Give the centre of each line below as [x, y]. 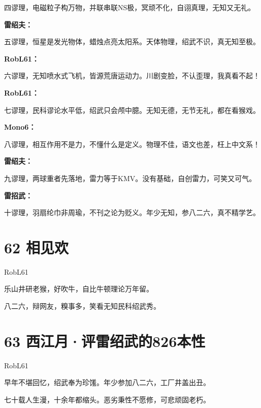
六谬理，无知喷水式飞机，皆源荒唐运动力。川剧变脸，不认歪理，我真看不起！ [132, 76]
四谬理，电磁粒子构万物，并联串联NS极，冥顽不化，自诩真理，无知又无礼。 [130, 7]
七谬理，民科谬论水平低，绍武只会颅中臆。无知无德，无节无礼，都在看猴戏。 [132, 110]
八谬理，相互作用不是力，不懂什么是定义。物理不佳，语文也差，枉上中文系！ [132, 144]
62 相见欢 [36, 247]
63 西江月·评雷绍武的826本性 [105, 341]
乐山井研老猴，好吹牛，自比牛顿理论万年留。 [79, 289]
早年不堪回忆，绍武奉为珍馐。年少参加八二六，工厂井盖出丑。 [107, 382]
